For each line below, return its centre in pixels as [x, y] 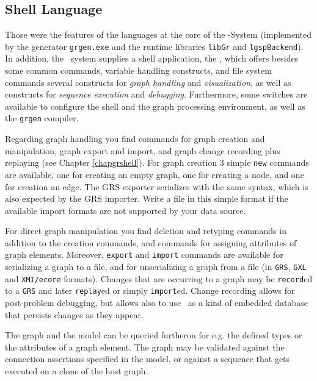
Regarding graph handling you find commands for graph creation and [135, 139]
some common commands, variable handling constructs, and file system [138, 70]
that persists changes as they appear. [74, 314]
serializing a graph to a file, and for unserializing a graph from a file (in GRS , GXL [156, 267]
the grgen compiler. [42, 118]
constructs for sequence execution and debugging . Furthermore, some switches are [156, 94]
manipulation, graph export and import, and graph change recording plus [143, 150]
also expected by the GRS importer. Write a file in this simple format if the [147, 198]
